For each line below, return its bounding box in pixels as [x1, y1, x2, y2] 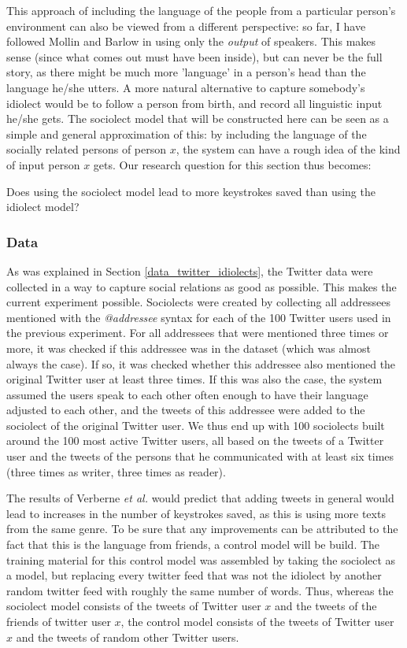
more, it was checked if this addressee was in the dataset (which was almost [6, 339, 371, 356]
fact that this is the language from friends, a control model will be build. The [6, 536, 380, 553]
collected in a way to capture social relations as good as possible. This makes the [6, 278, 397, 294]
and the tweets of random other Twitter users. [16, 628, 239, 645]
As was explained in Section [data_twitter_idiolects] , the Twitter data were [6, 262, 373, 279]
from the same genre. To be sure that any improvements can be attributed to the [6, 520, 398, 537]
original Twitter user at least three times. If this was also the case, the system [6, 371, 383, 387]
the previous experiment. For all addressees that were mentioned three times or [6, 324, 389, 341]
